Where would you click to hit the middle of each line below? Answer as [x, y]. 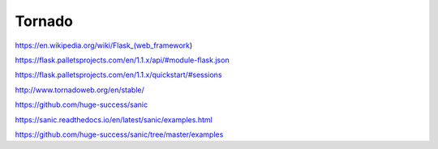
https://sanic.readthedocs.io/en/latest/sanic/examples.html [114, 119]
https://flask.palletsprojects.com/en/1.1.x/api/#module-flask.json [122, 60]
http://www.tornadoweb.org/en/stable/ [80, 90]
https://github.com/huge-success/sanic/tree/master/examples [119, 134]
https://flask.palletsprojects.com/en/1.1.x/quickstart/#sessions [118, 75]
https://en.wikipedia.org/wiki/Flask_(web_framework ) [104, 45]
